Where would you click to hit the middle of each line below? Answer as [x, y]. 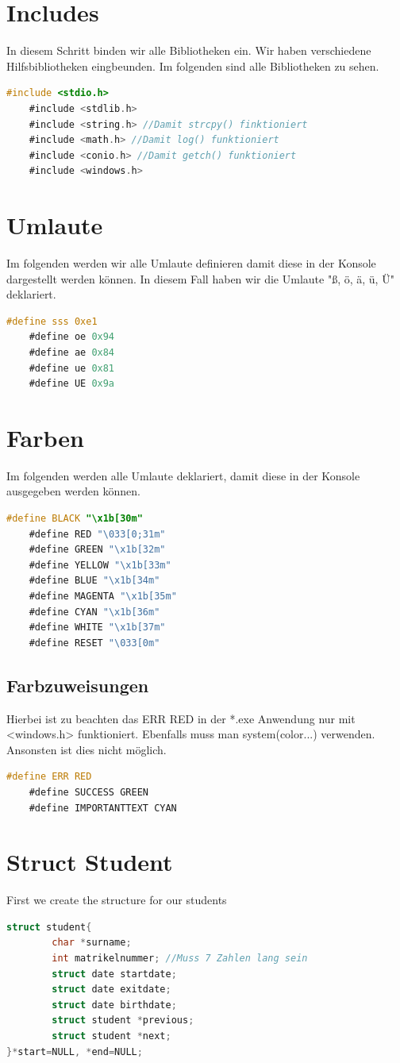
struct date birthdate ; [114, 1005]
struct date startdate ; [114, 974]
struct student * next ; [112, 1036]
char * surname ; [92, 943]
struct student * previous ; [123, 1021]
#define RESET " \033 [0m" [94, 643]
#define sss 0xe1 [52, 321]
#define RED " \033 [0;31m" [97, 534]
